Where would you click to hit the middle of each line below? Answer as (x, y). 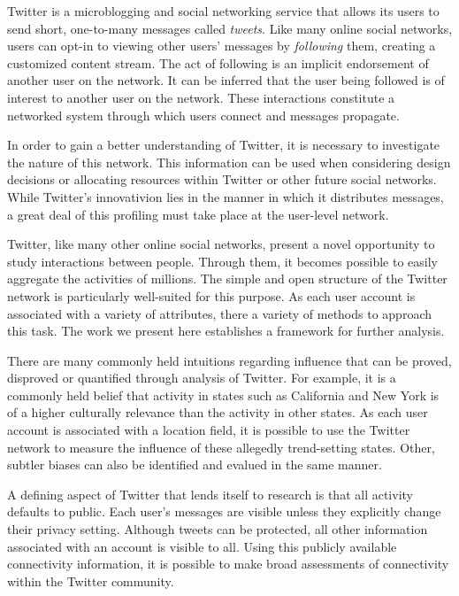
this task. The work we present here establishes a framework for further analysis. (226, 331)
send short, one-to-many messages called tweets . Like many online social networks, (230, 28)
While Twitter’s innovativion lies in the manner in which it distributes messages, (226, 196)
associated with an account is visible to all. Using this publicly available (202, 546)
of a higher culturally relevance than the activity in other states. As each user (218, 412)
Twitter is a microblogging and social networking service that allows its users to (223, 11)
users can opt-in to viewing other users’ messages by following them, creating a (222, 46)
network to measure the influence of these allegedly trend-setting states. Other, (221, 447)
